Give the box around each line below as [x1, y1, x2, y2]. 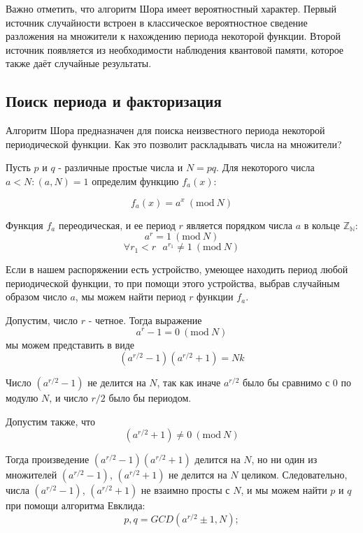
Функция [6, 217, 43, 232]
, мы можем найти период [75, 289, 186, 304]
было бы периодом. [108, 390, 192, 405]
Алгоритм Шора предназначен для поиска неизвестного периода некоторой [6, 123, 325, 138]
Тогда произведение [6, 452, 90, 467]
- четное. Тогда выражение [88, 312, 202, 327]
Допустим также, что [6, 414, 95, 428]
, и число [49, 390, 88, 405]
